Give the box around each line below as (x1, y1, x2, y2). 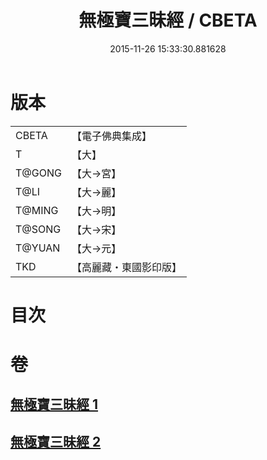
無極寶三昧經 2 (10, 433, 102, 450)
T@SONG (15, 222, 62, 236)
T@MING (15, 203, 59, 217)
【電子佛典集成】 (71, 129, 152, 143)
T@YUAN (15, 241, 61, 255)
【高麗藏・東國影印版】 (71, 260, 182, 274)
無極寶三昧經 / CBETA (78, 9, 258, 32)
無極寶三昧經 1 (10, 396, 99, 413)
